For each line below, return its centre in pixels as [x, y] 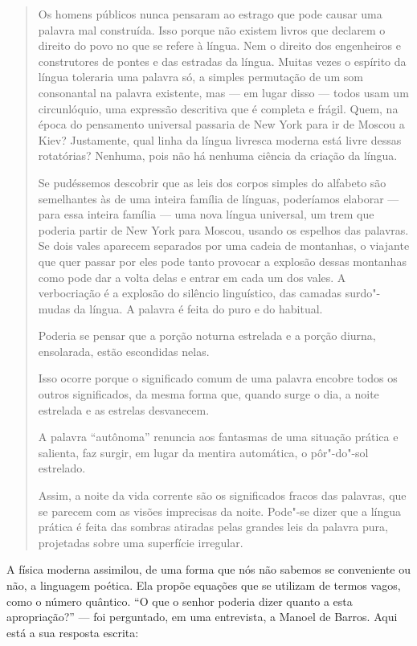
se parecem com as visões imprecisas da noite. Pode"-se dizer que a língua [220, 511]
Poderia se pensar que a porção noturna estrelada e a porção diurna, [207, 335]
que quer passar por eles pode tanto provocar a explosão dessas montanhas [222, 261]
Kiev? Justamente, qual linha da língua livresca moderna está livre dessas [220, 139]
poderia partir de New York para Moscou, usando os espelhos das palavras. [223, 229]
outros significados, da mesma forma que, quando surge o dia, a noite [208, 394]
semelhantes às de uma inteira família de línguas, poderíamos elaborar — [219, 198]
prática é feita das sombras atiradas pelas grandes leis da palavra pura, [213, 527]
